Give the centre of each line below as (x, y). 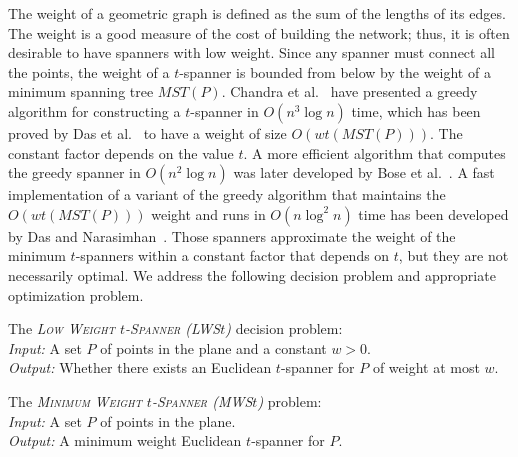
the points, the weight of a (89, 71)
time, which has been (416, 110)
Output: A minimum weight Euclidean (125, 440)
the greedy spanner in (74, 172)
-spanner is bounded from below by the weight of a (335, 71)
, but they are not (453, 255)
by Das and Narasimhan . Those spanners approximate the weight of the (232, 235)
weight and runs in (208, 213)
